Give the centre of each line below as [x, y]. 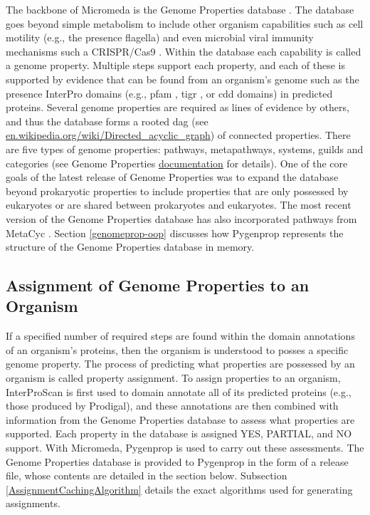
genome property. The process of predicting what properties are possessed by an [180, 364]
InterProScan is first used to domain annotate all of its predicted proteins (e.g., [179, 391]
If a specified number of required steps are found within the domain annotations [180, 336]
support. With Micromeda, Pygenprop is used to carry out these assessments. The [185, 448]
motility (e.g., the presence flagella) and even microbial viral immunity [160, 37]
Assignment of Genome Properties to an [158, 285]
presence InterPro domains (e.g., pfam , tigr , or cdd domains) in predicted [169, 93]
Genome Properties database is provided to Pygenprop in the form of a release [177, 461]
